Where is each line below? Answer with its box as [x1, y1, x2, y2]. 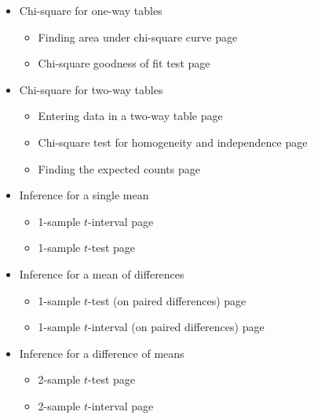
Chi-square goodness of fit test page [38, 55, 210, 71]
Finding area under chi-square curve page [38, 28, 238, 45]
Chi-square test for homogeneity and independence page [38, 133, 308, 150]
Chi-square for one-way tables [19, 2, 162, 18]
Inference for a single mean [19, 187, 149, 203]
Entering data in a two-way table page [38, 107, 223, 124]
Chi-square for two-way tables [19, 81, 163, 97]
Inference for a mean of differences [19, 265, 184, 282]
